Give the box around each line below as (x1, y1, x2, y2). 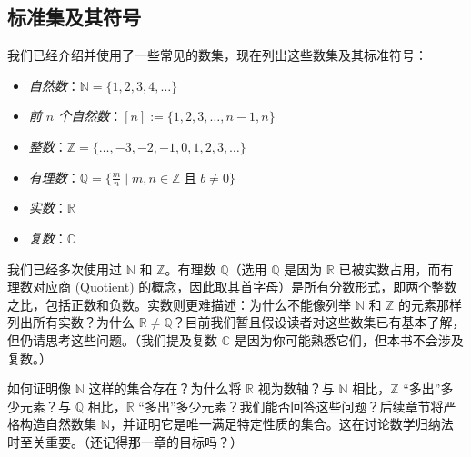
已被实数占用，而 (338, 259, 441, 278)
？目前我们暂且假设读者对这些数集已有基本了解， (172, 313, 466, 332)
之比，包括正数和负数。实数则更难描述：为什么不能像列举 (7, 294, 351, 313)
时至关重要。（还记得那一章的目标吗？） (7, 432, 243, 451)
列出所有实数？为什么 (7, 313, 135, 332)
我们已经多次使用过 (7, 259, 122, 278)
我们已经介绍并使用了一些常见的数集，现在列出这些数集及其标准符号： (7, 45, 427, 65)
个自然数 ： (58, 106, 123, 125)
